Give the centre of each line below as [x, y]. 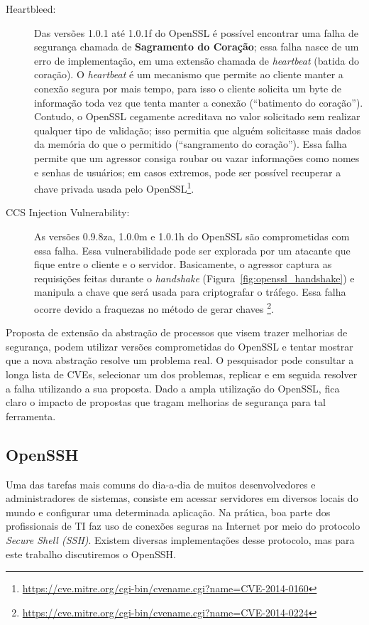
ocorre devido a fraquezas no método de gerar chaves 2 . [154, 307]
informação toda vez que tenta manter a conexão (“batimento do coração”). [199, 102]
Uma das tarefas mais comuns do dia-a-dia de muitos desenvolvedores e [161, 484]
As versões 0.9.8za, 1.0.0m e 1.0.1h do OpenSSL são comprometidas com [192, 236]
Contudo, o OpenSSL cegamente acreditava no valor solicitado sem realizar [197, 116]
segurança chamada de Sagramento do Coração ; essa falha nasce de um [197, 47]
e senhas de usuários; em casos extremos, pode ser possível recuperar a [188, 172]
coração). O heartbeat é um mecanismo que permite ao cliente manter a [189, 74]
